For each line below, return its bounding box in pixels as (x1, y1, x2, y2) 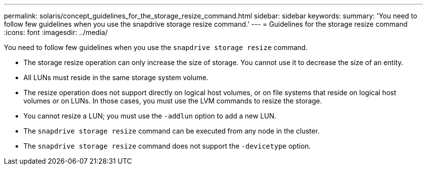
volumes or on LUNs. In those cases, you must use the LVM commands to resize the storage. (23, 97, 322, 105)
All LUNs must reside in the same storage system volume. (23, 73, 209, 82)
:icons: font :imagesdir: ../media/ (4, 28, 108, 36)
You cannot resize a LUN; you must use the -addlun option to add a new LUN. (23, 112, 276, 120)
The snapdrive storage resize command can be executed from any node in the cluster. (23, 127, 320, 135)
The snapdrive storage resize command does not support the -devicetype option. (23, 142, 311, 150)
